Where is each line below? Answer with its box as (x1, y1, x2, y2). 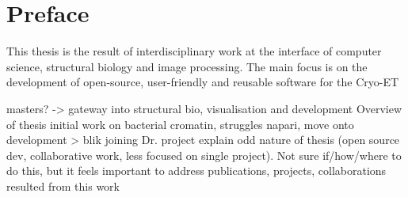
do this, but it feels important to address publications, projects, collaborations (6, 162, 387, 179)
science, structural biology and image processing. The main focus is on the (6, 58, 368, 74)
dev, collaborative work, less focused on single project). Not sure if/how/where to (6, 146, 402, 163)
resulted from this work (6, 177, 120, 194)
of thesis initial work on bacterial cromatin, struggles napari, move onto (6, 116, 354, 132)
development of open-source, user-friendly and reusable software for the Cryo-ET (6, 74, 399, 90)
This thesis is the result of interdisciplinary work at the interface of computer (6, 43, 382, 59)
